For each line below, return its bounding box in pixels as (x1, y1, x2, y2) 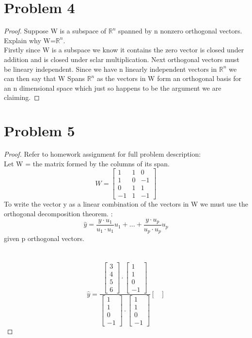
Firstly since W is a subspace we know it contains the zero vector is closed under (4, 45, 244, 55)
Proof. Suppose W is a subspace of (4, 26, 107, 36)
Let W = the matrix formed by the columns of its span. (4, 158, 170, 168)
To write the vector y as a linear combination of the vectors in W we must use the (4, 199, 248, 209)
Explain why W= (4, 35, 56, 45)
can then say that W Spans (4, 73, 85, 83)
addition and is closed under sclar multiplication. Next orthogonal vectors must (4, 54, 239, 64)
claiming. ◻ (4, 92, 40, 102)
